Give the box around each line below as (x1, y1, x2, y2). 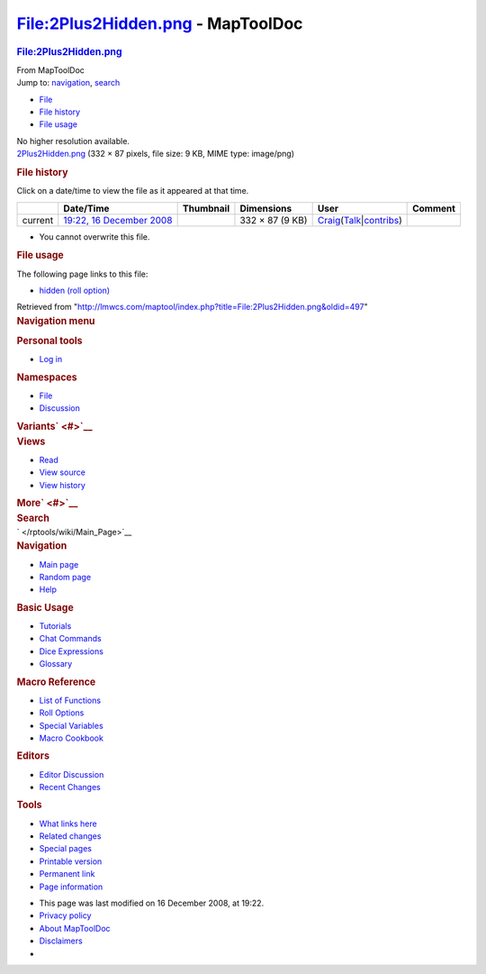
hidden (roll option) (39, 285, 111, 296)
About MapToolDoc (39, 923, 112, 933)
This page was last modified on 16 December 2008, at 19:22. (39, 897, 265, 908)
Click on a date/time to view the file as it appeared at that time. (16, 186, 249, 196)
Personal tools (16, 334, 83, 347)
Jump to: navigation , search (16, 77, 121, 88)
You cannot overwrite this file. (39, 231, 150, 242)
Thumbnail (182, 202, 229, 214)
